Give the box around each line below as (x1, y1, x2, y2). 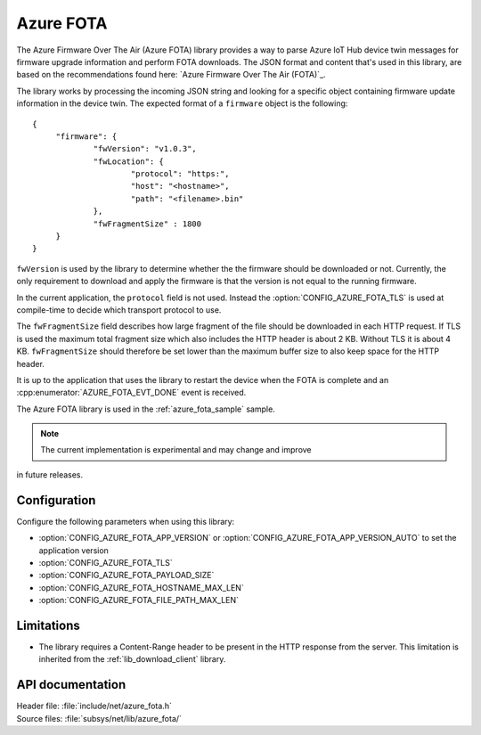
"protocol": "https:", (130, 169, 231, 179)
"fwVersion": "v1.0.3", (93, 143, 198, 154)
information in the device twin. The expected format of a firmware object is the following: (16, 98, 348, 109)
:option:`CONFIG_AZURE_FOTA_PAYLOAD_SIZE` (38, 570, 215, 581)
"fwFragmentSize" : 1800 (93, 218, 202, 229)
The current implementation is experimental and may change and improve (40, 445, 312, 455)
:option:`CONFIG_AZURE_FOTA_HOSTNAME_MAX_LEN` (38, 582, 244, 592)
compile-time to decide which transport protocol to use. (16, 304, 222, 315)
